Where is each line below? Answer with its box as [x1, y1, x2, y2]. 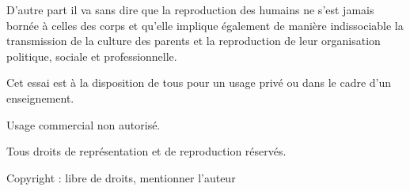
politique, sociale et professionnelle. [6, 47, 177, 64]
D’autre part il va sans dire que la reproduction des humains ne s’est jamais [6, 2, 374, 17]
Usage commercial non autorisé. [6, 116, 161, 133]
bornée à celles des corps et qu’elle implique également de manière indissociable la [6, 17, 404, 33]
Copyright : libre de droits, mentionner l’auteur [6, 169, 236, 185]
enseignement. [6, 89, 74, 106]
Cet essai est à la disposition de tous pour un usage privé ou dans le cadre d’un [6, 74, 392, 91]
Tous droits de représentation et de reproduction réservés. [6, 143, 287, 159]
